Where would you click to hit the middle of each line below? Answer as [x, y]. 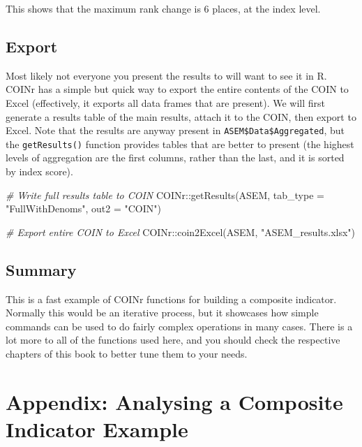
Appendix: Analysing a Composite [174, 401]
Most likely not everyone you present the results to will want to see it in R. [166, 75]
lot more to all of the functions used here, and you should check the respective [173, 340]
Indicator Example [97, 429]
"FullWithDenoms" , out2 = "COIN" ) [83, 208]
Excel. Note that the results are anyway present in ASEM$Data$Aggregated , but [175, 130]
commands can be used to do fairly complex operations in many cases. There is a [179, 326]
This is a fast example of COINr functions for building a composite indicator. [171, 299]
